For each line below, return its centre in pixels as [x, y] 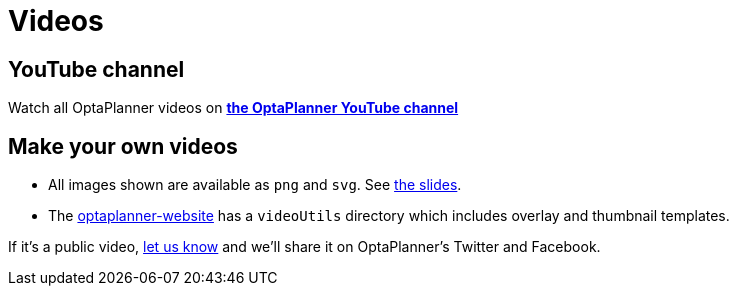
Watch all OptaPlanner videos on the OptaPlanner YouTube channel [233, 108]
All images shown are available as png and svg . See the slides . [255, 185]
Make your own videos [123, 146]
